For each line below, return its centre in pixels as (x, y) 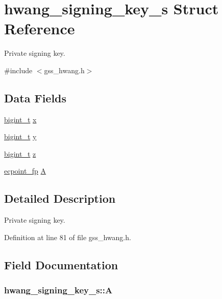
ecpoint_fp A (25, 171)
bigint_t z (20, 153)
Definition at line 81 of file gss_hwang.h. (68, 237)
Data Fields (35, 98)
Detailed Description (60, 198)
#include (18, 70)
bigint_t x (20, 119)
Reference (40, 28)
